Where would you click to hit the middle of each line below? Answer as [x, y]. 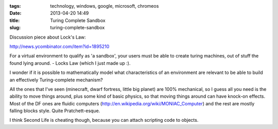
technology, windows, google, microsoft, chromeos [105, 6]
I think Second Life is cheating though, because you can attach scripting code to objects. [104, 120]
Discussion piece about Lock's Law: [48, 37]
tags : [15, 6]
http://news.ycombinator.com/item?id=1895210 [59, 46]
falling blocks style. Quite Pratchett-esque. [55, 111]
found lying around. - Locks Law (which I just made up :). [70, 63]
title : [15, 20]
